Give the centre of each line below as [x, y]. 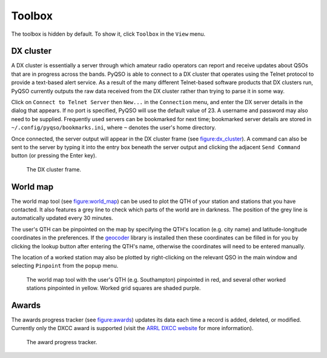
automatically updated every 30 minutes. [62, 218]
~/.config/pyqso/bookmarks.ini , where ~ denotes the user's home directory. [114, 128]
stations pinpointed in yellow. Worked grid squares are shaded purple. [114, 288]
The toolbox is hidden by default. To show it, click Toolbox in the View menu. [108, 34]
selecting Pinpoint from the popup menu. [65, 266]
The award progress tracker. [62, 342]
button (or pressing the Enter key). [54, 156]
